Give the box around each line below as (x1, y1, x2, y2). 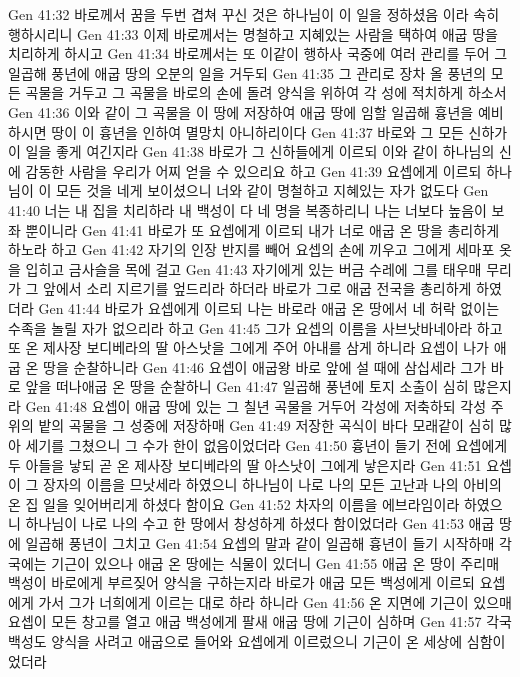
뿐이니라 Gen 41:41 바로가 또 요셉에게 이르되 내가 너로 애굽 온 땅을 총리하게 (25, 219, 500, 240)
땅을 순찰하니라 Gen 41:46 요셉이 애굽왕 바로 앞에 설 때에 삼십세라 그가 (43, 356, 487, 377)
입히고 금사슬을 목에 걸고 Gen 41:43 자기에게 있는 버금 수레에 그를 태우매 (25, 258, 482, 279)
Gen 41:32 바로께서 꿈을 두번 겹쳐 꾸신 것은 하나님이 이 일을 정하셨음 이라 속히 (8, 4, 500, 24)
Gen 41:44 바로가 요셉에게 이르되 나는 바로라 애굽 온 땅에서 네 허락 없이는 (38, 297, 500, 318)
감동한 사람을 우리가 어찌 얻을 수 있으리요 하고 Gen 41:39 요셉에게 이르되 (25, 160, 482, 181)
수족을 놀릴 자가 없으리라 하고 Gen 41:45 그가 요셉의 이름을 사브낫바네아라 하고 (8, 317, 503, 338)
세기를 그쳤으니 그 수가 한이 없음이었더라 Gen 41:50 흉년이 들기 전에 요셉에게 (25, 435, 508, 456)
